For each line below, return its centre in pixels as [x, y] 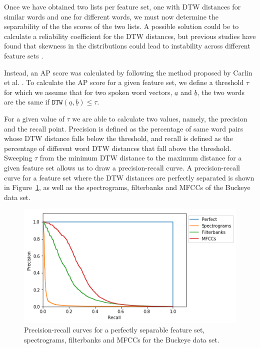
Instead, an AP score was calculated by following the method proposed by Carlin [128, 72]
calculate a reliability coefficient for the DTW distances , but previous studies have [130, 36]
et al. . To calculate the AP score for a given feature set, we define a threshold [124, 82]
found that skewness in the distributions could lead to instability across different [127, 46]
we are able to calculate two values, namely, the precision [160, 118]
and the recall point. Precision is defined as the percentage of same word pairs [124, 128]
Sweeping [18, 158]
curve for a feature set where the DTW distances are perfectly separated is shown [129, 177]
